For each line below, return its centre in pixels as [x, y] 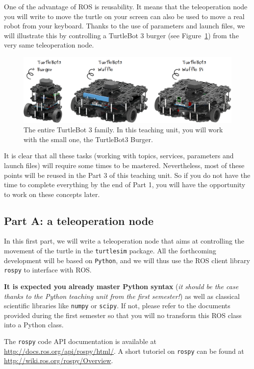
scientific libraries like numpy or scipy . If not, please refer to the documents [117, 306]
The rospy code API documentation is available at [80, 341]
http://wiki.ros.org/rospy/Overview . [59, 360]
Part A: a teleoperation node [79, 220]
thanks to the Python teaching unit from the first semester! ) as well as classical [122, 296]
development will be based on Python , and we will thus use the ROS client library [127, 260]
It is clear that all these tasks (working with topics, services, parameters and [119, 156]
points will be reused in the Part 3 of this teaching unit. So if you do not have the [127, 175]
